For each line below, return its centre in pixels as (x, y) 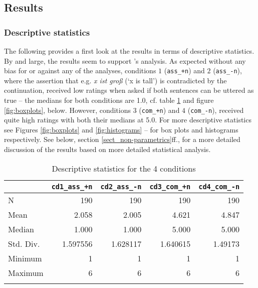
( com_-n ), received (216, 110)
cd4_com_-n (219, 186)
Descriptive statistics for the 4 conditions (124, 168)
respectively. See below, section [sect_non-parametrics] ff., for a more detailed (122, 139)
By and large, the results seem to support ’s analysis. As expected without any (125, 60)
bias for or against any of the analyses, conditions (80, 70)
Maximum (26, 272)
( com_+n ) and (159, 110)
